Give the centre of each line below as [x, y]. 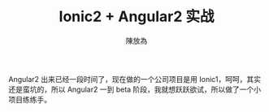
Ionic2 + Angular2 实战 [137, 17]
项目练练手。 [30, 99]
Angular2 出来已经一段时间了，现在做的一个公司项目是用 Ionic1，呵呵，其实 [135, 79]
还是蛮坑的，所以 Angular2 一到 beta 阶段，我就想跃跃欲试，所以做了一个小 [135, 89]
